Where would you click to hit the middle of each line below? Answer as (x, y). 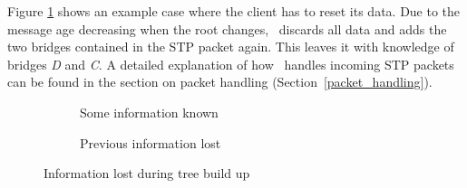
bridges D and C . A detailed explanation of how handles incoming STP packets (231, 64)
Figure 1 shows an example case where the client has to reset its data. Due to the (234, 11)
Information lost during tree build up (147, 173)
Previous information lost (151, 142)
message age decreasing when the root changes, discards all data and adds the (227, 28)
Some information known (149, 112)
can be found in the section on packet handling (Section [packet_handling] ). (220, 82)
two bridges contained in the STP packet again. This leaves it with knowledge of (231, 47)
